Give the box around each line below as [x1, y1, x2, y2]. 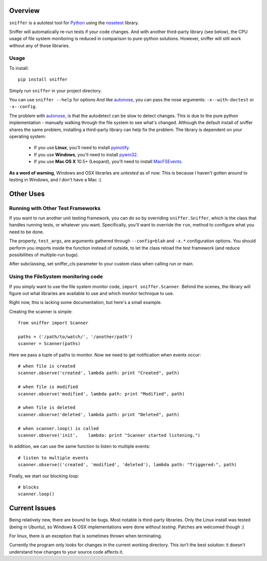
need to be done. [9, 229, 44, 235]
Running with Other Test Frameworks [9, 205, 101, 212]
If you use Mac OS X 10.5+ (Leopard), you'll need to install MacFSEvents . [34, 159, 183, 165]
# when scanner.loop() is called [18, 426, 99, 431]
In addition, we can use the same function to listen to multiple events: [9, 443, 150, 449]
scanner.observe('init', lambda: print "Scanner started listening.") [18, 432, 201, 438]
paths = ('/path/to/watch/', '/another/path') [18, 334, 133, 340]
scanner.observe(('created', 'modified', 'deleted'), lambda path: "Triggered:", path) [18, 462, 237, 468]
